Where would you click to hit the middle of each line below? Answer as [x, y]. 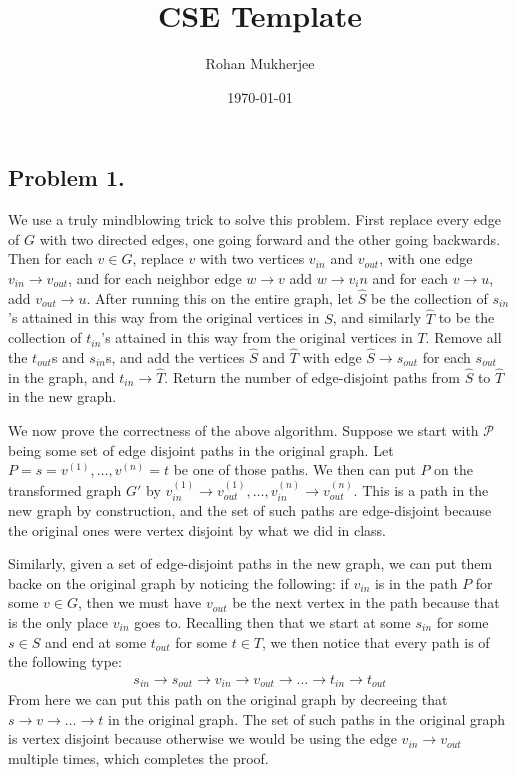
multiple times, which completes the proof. [138, 757]
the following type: [65, 661]
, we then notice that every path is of [376, 641]
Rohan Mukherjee [260, 63]
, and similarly [377, 317]
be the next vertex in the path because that [366, 602]
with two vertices [252, 258]
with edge [332, 356]
